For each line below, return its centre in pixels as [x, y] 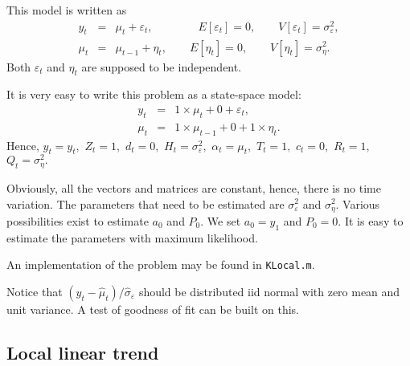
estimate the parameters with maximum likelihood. [132, 237]
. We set [221, 220]
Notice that [35, 291]
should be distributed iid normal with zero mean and [269, 291]
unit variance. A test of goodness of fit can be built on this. [153, 309]
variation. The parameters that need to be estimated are [146, 203]
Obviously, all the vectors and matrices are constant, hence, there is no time [194, 187]
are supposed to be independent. [162, 66]
